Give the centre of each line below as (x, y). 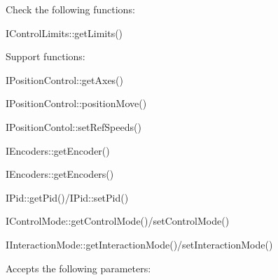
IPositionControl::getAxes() (65, 79)
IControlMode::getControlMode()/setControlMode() (118, 221)
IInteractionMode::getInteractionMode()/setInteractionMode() (139, 244)
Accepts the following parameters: (78, 268)
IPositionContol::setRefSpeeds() (74, 126)
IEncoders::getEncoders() (60, 174)
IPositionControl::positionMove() (76, 103)
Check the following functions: (70, 9)
